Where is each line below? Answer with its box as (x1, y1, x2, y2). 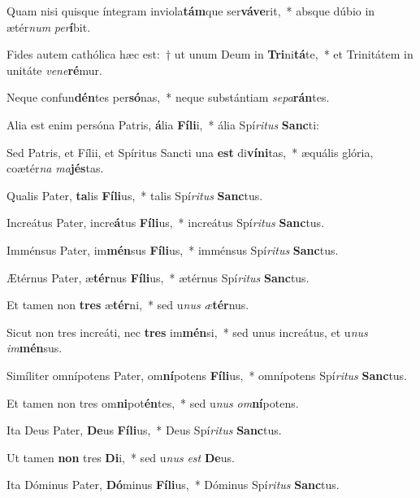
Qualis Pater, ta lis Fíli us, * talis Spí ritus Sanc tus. (6, 186, 263, 203)
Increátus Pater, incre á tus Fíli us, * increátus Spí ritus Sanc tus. (6, 214, 325, 231)
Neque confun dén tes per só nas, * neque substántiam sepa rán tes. (6, 89, 330, 106)
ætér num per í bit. (6, 18, 91, 35)
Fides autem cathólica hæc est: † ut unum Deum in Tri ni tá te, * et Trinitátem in (6, 46, 414, 63)
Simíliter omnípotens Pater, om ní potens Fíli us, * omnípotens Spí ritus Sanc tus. (6, 366, 408, 383)
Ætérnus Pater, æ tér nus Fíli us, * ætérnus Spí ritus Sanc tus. (6, 269, 310, 286)
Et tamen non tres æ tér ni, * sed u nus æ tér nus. (6, 296, 249, 313)
